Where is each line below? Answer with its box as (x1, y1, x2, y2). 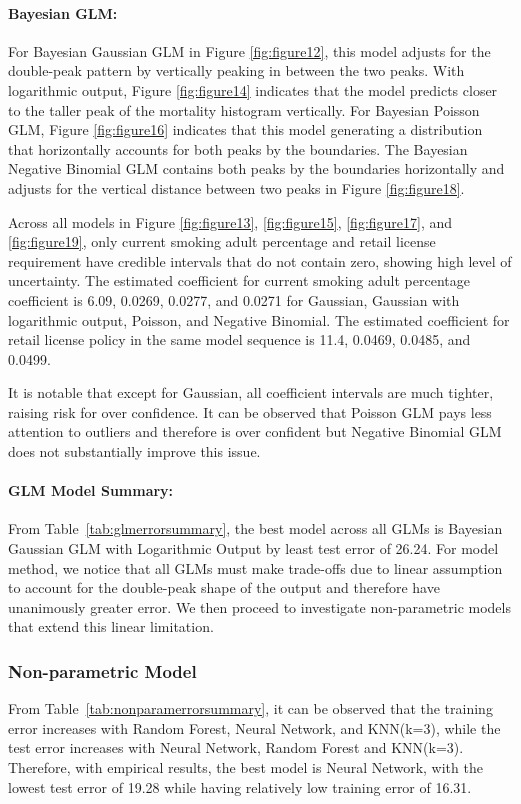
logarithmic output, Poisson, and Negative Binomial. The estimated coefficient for (8, 309, 510, 330)
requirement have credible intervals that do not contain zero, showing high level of (8, 250, 512, 271)
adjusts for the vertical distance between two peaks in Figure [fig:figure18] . (8, 177, 465, 198)
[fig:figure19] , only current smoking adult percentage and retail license (8, 231, 436, 252)
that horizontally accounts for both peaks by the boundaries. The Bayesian (8, 138, 468, 159)
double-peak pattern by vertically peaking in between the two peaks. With (8, 60, 465, 81)
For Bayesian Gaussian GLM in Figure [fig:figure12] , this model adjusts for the (8, 40, 491, 61)
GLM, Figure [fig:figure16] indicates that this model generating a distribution (8, 119, 483, 140)
